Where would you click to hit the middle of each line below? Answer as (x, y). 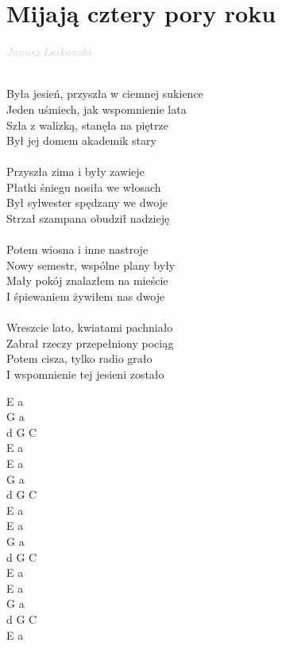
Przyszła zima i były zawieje (75, 171)
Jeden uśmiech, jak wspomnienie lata (97, 109)
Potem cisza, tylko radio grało (79, 358)
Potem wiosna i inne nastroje (77, 249)
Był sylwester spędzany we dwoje (87, 202)
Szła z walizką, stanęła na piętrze (87, 125)
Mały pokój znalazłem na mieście (87, 280)
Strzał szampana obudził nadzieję (88, 218)
